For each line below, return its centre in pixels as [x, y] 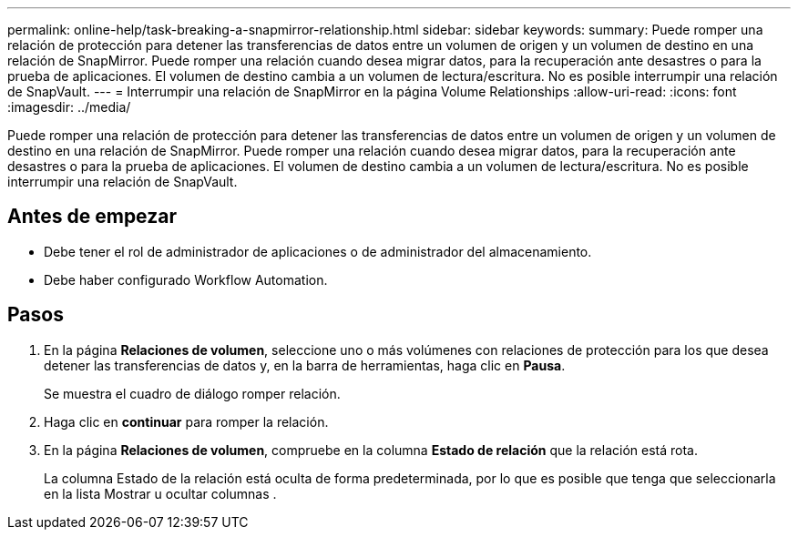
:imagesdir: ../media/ [69, 107]
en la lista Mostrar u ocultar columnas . [160, 493]
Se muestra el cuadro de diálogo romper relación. [192, 393]
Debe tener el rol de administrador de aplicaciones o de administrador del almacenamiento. [318, 251]
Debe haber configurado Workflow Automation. [186, 279]
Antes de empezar [92, 217]
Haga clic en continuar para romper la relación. [186, 421]
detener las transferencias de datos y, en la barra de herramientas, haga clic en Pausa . [305, 365]
